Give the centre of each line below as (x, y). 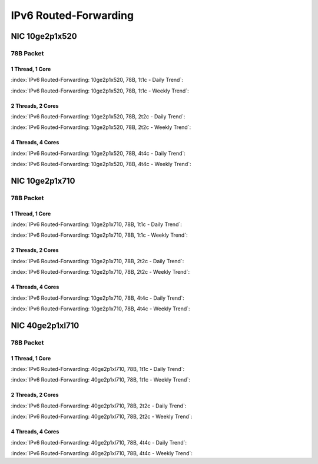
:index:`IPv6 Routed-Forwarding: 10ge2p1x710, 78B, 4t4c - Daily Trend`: (98, 298)
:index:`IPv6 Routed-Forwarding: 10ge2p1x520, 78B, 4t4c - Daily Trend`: (98, 153)
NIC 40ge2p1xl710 (45, 325)
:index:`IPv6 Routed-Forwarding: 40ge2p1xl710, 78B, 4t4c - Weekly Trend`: (102, 453)
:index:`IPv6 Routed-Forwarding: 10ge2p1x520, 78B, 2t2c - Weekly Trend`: (101, 127)
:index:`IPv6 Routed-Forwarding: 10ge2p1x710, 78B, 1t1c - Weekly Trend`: (99, 235)
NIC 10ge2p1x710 (43, 180)
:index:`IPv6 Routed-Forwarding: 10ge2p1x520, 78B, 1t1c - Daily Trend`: (97, 80)
